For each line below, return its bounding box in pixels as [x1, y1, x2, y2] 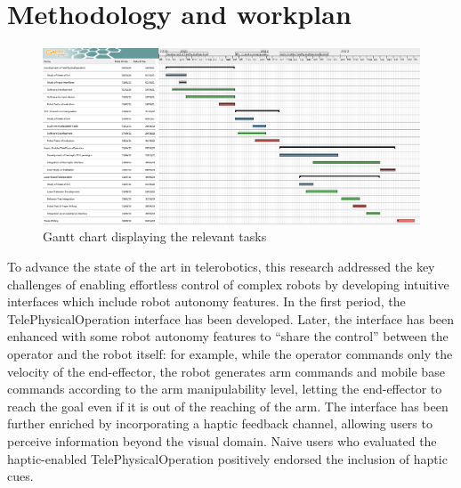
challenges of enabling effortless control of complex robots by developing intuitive [7, 274, 449, 293]
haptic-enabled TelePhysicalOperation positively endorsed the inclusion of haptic [7, 449, 448, 468]
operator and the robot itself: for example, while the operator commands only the [7, 344, 453, 362]
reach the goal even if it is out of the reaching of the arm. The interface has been [7, 396, 449, 415]
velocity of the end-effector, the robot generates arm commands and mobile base [7, 362, 445, 380]
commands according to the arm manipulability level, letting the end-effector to [7, 379, 442, 398]
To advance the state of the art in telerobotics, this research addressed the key [7, 257, 435, 275]
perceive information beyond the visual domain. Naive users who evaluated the [7, 431, 437, 450]
